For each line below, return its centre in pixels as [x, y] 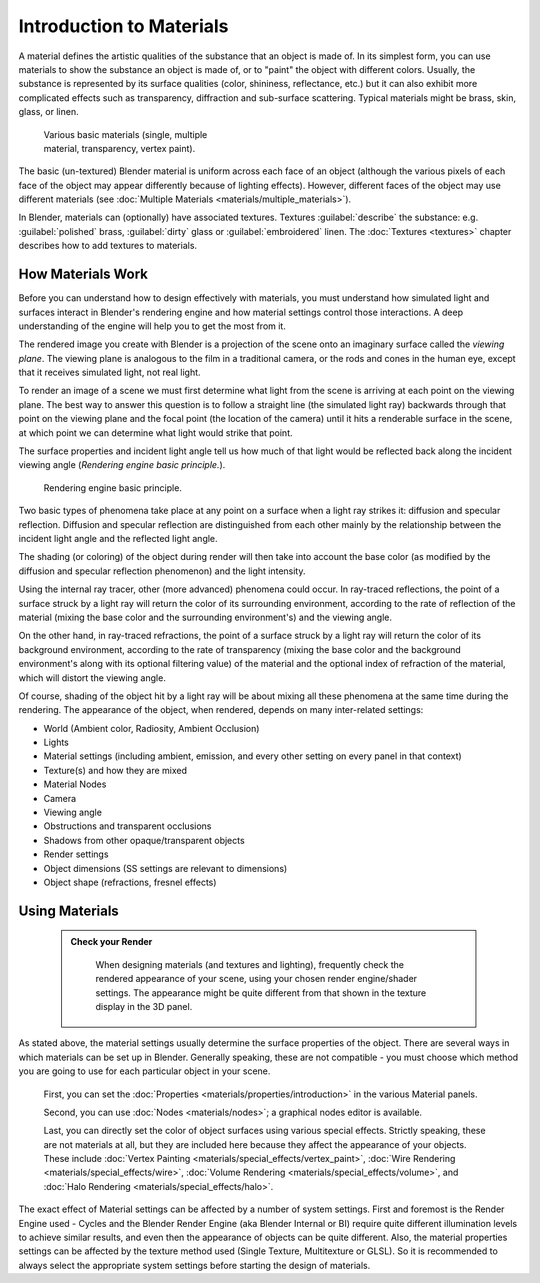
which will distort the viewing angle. [92, 677]
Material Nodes [75, 784]
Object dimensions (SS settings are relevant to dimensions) [165, 868]
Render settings [76, 854]
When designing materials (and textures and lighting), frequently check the [250, 964]
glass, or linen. [48, 112]
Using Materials [68, 910]
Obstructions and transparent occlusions [127, 826]
